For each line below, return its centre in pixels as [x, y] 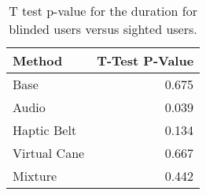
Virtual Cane [49, 153]
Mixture [35, 176]
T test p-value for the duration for [103, 11]
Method [38, 60]
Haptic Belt [45, 130]
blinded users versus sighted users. [103, 29]
